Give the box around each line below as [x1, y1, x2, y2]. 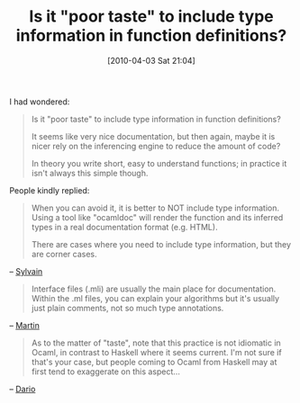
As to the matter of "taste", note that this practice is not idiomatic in [31, 337, 281, 348]
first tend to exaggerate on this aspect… [31, 366, 180, 377]
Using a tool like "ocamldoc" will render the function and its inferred [31, 211, 284, 222]
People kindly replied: [9, 184, 90, 195]
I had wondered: [9, 96, 70, 107]
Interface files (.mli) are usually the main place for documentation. [31, 283, 277, 294]
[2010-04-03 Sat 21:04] [107, 55, 195, 66]
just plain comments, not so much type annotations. [31, 302, 224, 313]
